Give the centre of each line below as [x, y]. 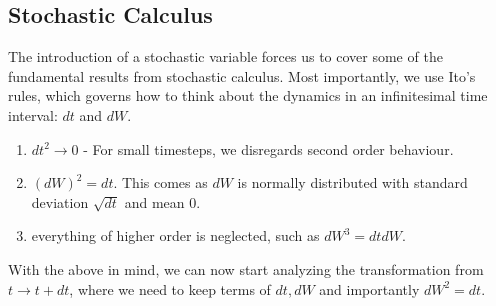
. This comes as [160, 182]
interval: [33, 114]
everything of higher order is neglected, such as [175, 235]
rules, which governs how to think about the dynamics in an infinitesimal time [248, 95]
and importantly [369, 288]
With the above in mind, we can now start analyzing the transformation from [246, 268]
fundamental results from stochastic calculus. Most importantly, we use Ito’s [242, 75]
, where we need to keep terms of [170, 288]
